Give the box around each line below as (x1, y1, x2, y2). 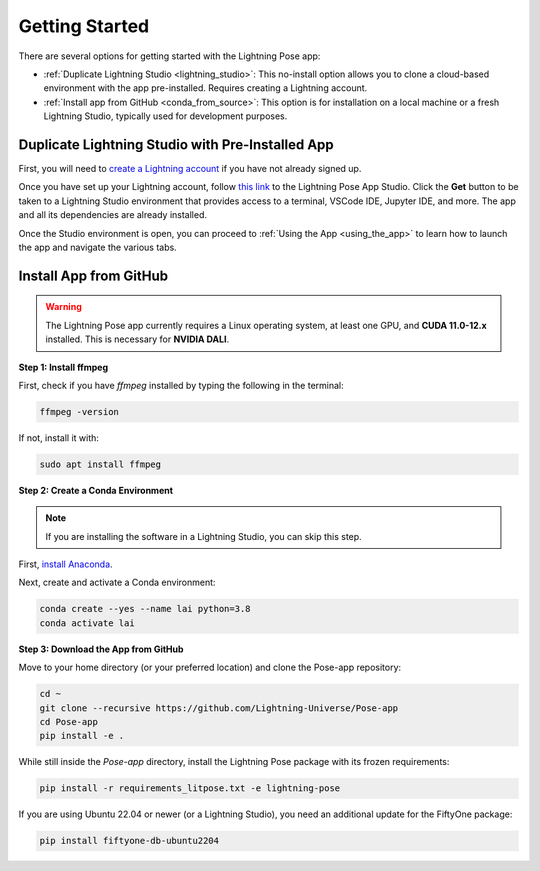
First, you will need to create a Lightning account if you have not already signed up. (18, 163, 362, 175)
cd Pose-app (39, 716, 99, 727)
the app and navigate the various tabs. (18, 241, 177, 253)
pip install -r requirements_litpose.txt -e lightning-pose (39, 783, 341, 794)
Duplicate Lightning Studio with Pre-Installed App (18, 136, 334, 153)
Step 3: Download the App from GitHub (18, 643, 184, 655)
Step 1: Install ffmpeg (18, 361, 109, 373)
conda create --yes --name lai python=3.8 (39, 603, 251, 615)
